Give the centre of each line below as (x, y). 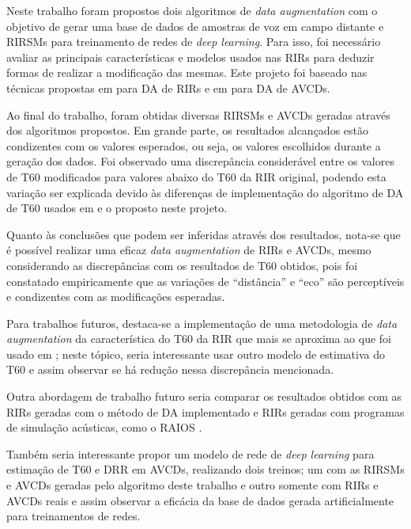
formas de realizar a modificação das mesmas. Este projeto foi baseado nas (187, 72)
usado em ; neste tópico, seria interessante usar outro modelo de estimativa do (196, 354)
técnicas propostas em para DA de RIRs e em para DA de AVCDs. (168, 88)
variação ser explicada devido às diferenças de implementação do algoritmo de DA (205, 192)
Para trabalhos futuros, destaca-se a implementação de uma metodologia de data (202, 323)
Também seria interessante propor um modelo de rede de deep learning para (190, 453)
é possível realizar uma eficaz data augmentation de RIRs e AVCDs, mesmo (189, 250)
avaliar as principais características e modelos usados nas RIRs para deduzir (190, 57)
